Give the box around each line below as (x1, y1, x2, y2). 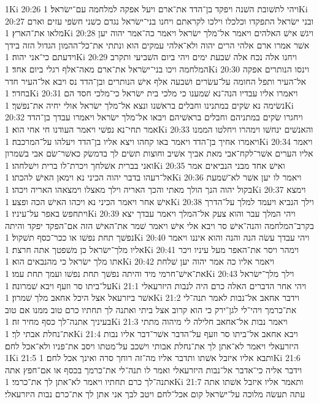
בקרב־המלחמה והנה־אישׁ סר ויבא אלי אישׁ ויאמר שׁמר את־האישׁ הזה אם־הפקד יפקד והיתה (5, 219, 314, 231)
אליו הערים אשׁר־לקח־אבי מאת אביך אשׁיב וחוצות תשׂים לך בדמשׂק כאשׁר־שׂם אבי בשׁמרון (5, 147, 313, 160)
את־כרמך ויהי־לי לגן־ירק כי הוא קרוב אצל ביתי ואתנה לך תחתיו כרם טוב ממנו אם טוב (5, 303, 297, 316)
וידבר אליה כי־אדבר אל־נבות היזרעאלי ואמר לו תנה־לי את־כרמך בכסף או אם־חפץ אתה (5, 363, 302, 376)
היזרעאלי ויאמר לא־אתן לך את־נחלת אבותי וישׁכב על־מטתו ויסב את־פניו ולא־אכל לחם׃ (5, 339, 299, 352)
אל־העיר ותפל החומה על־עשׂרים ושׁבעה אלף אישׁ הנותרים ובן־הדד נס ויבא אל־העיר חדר (5, 74, 306, 87)
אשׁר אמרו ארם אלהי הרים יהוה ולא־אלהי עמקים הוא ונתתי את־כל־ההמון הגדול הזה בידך (5, 38, 310, 51)
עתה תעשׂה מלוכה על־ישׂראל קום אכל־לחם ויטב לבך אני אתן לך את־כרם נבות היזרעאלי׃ (5, 387, 306, 400)
